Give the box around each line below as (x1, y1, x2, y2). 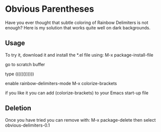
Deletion (5, 104, 32, 112)
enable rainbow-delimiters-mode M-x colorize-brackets (5, 80, 117, 86)
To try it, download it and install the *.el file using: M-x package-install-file (5, 52, 154, 58)
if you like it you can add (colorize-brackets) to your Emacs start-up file (5, 89, 149, 96)
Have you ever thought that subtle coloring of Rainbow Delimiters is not (5, 20, 148, 25)
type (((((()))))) (5, 71, 34, 77)
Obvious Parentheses (5, 3, 94, 15)
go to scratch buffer (5, 61, 45, 67)
